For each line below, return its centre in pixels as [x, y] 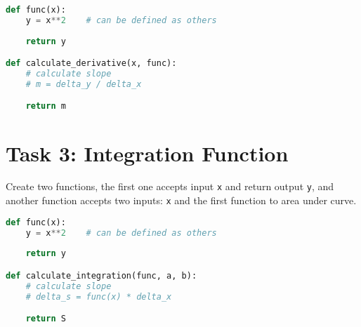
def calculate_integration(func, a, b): [101, 275]
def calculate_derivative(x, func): [91, 64]
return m [46, 106]
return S [46, 319]
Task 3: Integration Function [147, 153]
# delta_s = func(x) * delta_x [99, 296]
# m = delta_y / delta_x [84, 84]
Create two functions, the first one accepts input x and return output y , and [170, 186]
